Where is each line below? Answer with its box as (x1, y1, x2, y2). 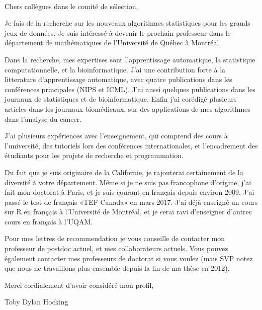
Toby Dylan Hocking (5, 296, 68, 307)
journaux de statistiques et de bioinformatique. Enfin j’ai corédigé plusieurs (5, 94, 237, 104)
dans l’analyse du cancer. (5, 113, 82, 124)
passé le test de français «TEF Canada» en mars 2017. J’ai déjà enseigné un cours (5, 196, 258, 207)
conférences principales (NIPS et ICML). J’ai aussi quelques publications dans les (5, 84, 255, 94)
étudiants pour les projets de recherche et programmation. (5, 150, 184, 161)
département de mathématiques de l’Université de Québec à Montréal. (5, 37, 221, 48)
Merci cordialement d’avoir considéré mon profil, (5, 279, 154, 290)
